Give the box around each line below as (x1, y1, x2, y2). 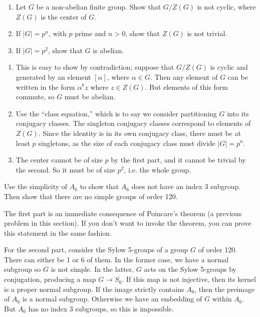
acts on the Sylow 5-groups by (144, 264, 236, 274)
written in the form (16, 81, 75, 92)
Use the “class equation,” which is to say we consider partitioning (16, 108, 217, 118)
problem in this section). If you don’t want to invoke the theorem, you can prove (4, 218, 251, 228)
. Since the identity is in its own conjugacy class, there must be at (38, 127, 241, 138)
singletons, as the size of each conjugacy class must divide (38, 137, 215, 148)
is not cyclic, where (197, 2, 256, 12)
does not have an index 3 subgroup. (131, 181, 241, 192)
